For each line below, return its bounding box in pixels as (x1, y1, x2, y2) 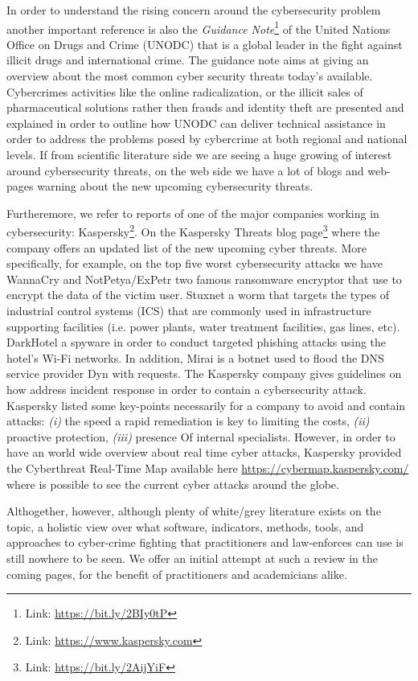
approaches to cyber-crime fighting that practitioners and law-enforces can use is (6, 534, 404, 551)
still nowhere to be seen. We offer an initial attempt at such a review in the (6, 549, 378, 566)
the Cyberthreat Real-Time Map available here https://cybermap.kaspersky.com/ (6, 459, 409, 476)
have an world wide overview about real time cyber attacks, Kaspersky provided (6, 444, 402, 461)
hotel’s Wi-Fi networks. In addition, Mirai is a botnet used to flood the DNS (6, 349, 384, 366)
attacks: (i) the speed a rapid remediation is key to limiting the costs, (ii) (6, 412, 370, 429)
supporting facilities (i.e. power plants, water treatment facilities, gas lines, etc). (6, 318, 400, 334)
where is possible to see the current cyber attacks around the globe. (6, 475, 339, 492)
